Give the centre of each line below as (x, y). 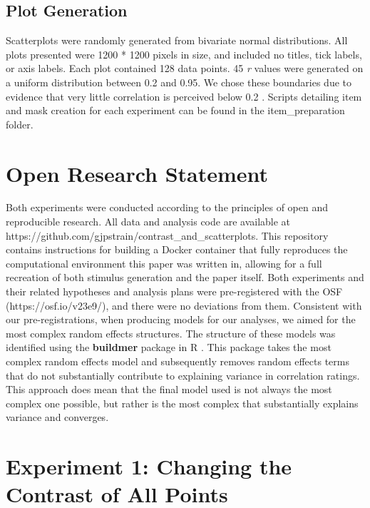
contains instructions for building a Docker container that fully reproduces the (177, 249)
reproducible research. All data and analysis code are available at (148, 222)
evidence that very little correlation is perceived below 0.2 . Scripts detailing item (184, 96)
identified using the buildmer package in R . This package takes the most (169, 347)
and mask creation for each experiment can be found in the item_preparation (175, 110)
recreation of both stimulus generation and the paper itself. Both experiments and (185, 277)
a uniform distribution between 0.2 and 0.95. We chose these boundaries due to (179, 82)
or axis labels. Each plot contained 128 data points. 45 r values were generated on (185, 68)
